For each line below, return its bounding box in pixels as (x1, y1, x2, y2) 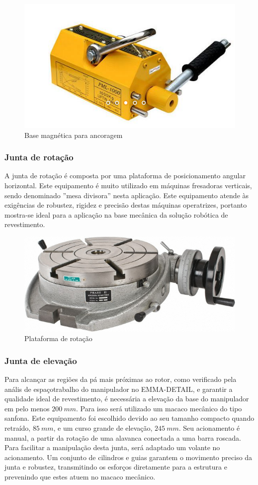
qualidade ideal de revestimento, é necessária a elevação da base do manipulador (4, 393, 249, 404)
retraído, (4, 423, 31, 433)
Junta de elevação (4, 354, 77, 366)
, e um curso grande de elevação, (53, 423, 153, 433)
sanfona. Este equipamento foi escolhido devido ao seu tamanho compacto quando (4, 413, 255, 423)
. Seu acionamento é (178, 423, 240, 433)
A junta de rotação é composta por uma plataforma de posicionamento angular (4, 170, 246, 181)
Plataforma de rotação (24, 333, 92, 344)
